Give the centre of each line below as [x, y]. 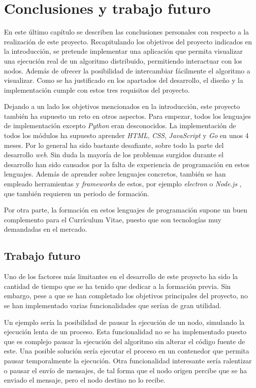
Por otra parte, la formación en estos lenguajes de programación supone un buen [126, 210]
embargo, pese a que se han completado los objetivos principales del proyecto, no [126, 296]
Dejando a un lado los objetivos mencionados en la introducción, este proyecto [122, 106]
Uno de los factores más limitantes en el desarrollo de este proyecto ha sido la [121, 276]
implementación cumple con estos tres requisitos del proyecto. [97, 89]
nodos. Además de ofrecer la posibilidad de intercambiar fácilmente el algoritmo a [127, 70]
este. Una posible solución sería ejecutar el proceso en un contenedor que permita [127, 351]
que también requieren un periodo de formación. [77, 193]
